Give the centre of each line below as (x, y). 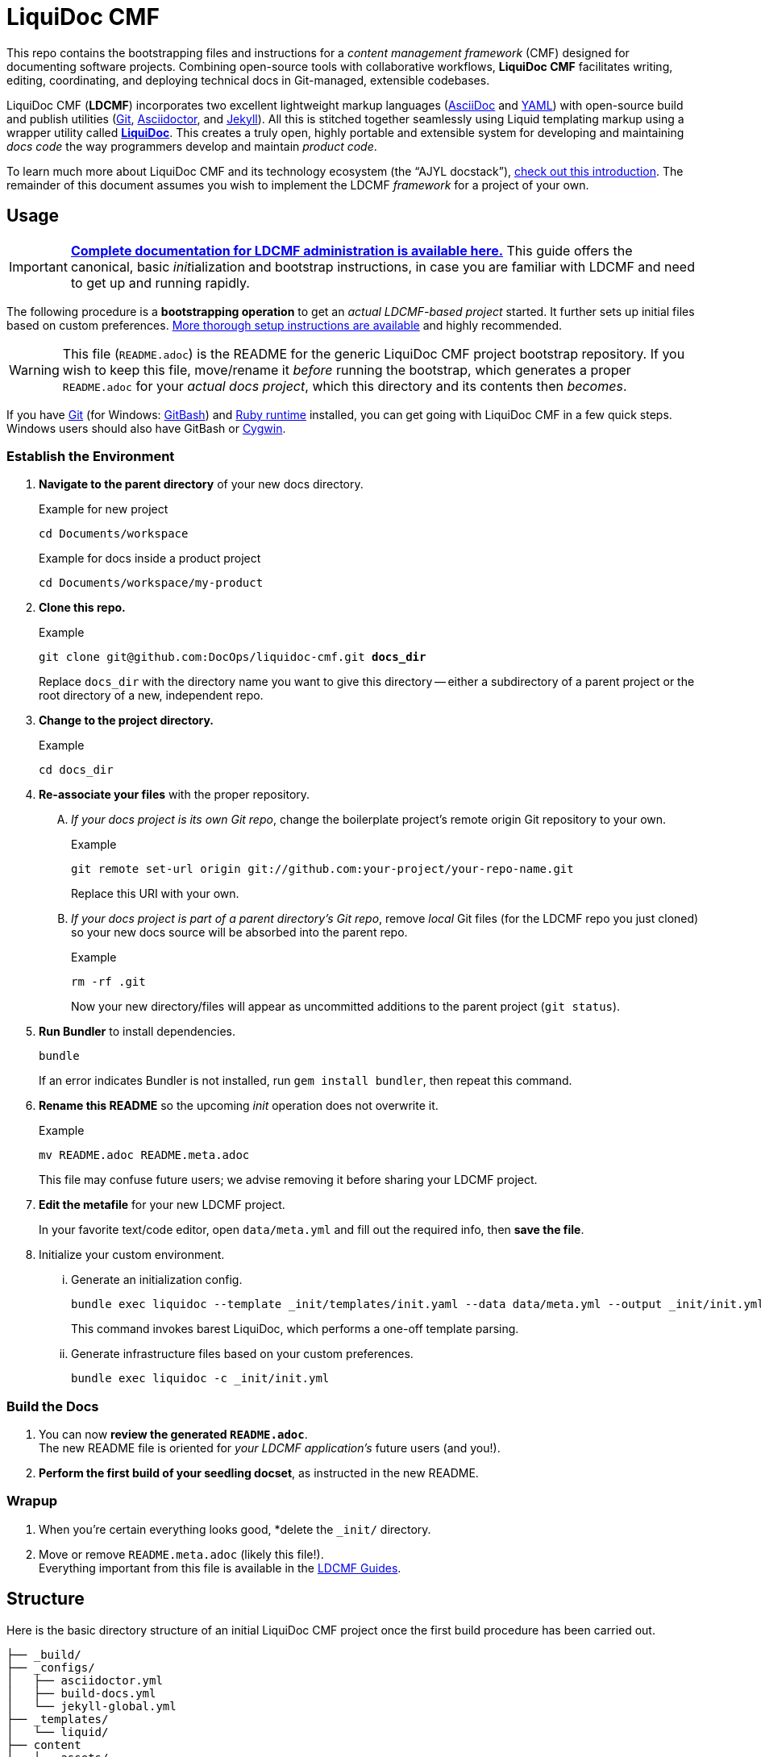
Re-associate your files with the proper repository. (175, 795)
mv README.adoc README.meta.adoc (144, 1155)
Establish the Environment (91, 456)
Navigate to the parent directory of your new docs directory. (201, 484)
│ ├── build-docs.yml (81, 1693)
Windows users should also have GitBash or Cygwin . (146, 428)
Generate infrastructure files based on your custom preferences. (242, 1354)
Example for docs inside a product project (150, 559)
